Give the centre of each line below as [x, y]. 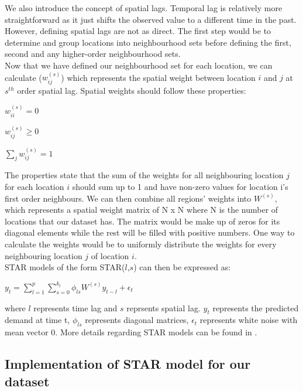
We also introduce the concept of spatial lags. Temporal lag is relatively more [144, 8]
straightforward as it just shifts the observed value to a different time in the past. [151, 19]
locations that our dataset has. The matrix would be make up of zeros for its [142, 221]
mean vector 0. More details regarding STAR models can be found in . [131, 332]
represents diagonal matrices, [137, 320]
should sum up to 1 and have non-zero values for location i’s [180, 187]
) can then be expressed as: [182, 267]
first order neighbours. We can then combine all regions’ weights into [128, 198]
